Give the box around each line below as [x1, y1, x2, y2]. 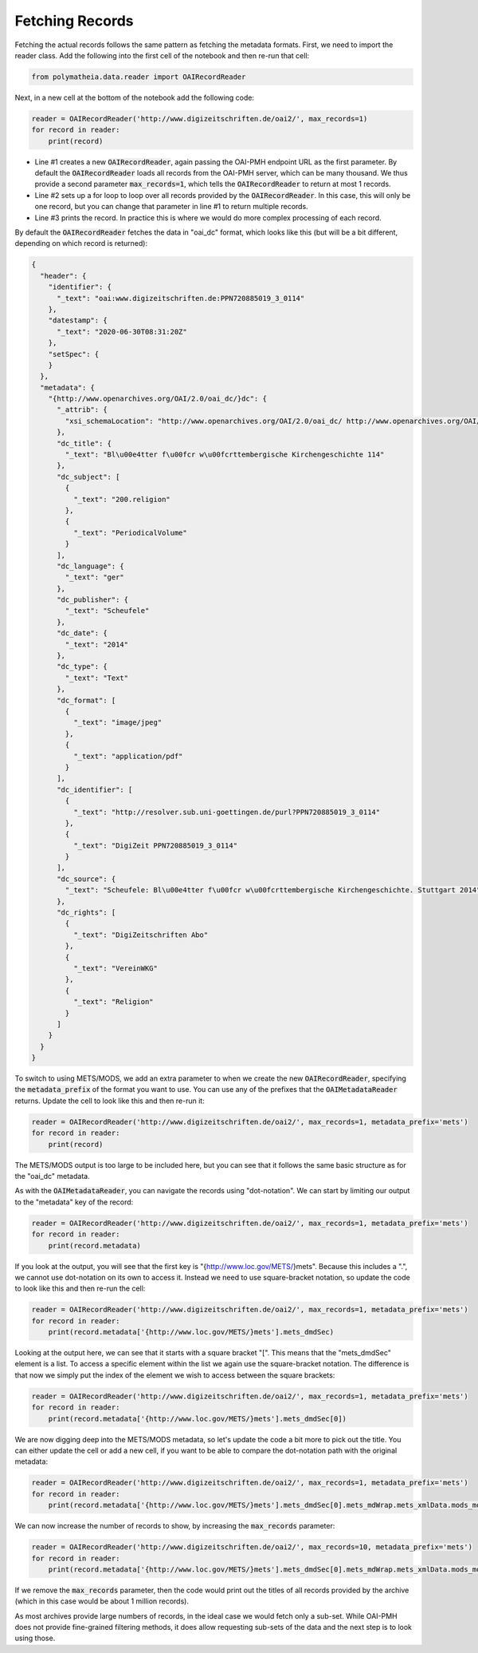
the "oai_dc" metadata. [14, 1172, 91, 1181]
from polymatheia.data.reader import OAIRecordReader [31, 72, 246, 81]
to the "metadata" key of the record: [14, 1197, 134, 1207]
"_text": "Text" [65, 673, 129, 682]
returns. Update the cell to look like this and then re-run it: [14, 1096, 205, 1105]
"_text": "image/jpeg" [72, 718, 163, 727]
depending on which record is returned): [14, 239, 147, 248]
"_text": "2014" [65, 639, 129, 649]
